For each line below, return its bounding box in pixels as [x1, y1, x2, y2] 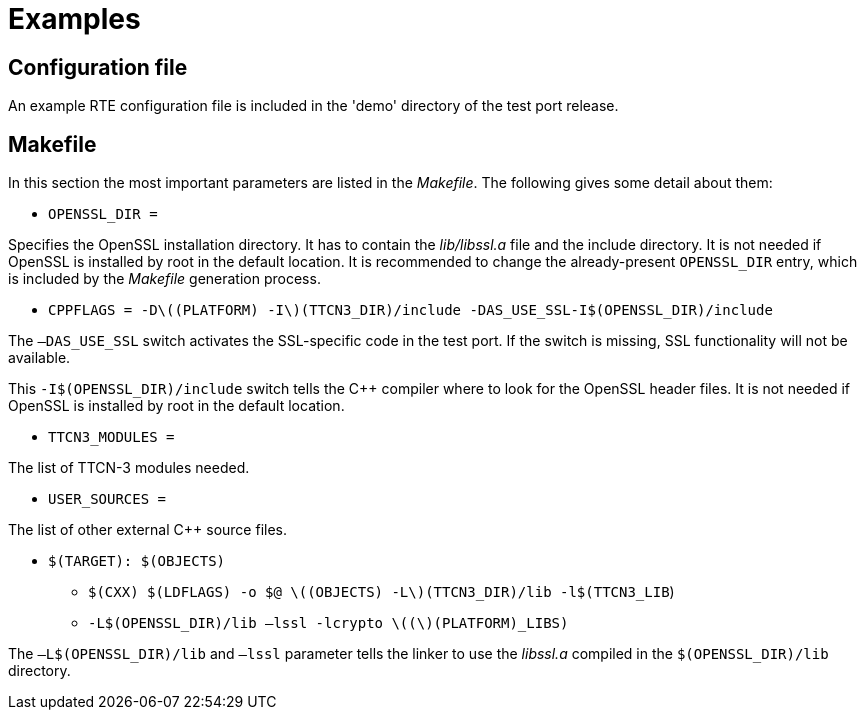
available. [8, 349, 71, 367]
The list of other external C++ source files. [8, 521, 287, 539]
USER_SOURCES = [48, 491, 167, 508]
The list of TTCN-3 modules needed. [8, 459, 250, 477]
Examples [8, 2, 141, 36]
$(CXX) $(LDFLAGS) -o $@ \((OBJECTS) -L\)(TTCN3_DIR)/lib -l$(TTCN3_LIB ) [88, 583, 675, 601]
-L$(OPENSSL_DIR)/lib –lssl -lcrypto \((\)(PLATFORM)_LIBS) [88, 615, 569, 632]
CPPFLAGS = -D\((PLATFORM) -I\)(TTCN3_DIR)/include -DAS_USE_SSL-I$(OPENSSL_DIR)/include [48, 302, 773, 319]
